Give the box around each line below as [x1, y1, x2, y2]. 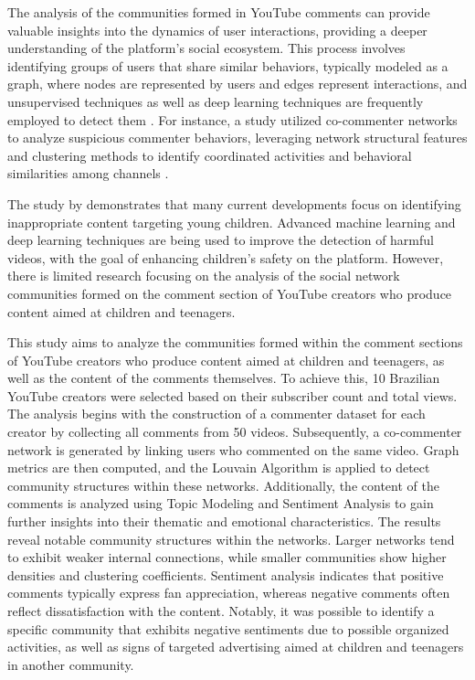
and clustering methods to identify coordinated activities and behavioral [7, 145, 412, 165]
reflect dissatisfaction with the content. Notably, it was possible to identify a [7, 601, 435, 620]
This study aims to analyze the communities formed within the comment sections [7, 333, 463, 352]
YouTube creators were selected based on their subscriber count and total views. [7, 386, 458, 405]
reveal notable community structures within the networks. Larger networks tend [7, 529, 455, 548]
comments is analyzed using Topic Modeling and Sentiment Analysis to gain [7, 494, 434, 513]
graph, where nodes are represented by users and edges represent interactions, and [7, 74, 468, 93]
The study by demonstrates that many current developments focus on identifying [7, 194, 461, 213]
